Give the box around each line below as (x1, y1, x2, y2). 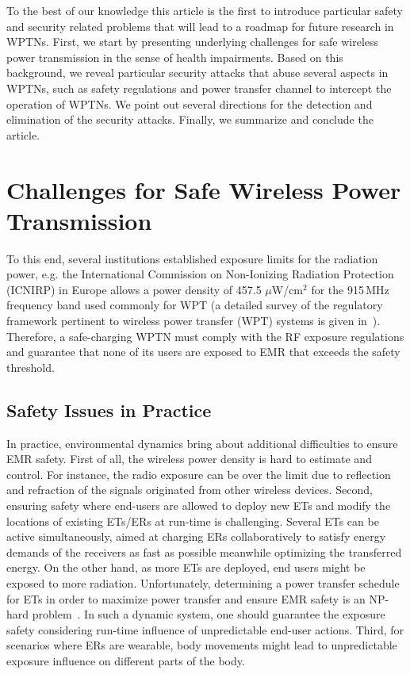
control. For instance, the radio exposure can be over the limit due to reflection (6, 465, 391, 482)
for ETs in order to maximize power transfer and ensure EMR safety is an (6, 590, 366, 607)
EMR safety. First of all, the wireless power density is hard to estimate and (6, 450, 372, 467)
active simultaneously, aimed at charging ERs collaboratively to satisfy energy (6, 528, 386, 545)
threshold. (6, 358, 55, 375)
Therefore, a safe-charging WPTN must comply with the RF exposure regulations (6, 327, 404, 344)
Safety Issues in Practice (6, 397, 212, 422)
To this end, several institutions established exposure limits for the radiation (6, 250, 378, 266)
